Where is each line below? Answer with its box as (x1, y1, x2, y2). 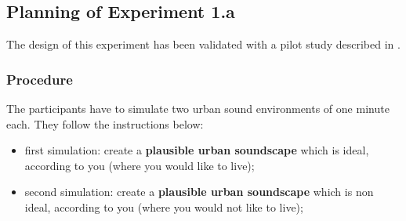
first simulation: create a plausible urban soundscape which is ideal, (24, 142, 369, 158)
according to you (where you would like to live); (24, 157, 255, 173)
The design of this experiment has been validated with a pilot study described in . (6, 36, 401, 53)
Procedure (6, 69, 73, 89)
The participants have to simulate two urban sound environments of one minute (6, 100, 390, 117)
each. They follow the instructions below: (6, 115, 204, 132)
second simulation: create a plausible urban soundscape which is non (24, 183, 374, 200)
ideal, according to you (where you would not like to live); (24, 198, 303, 215)
